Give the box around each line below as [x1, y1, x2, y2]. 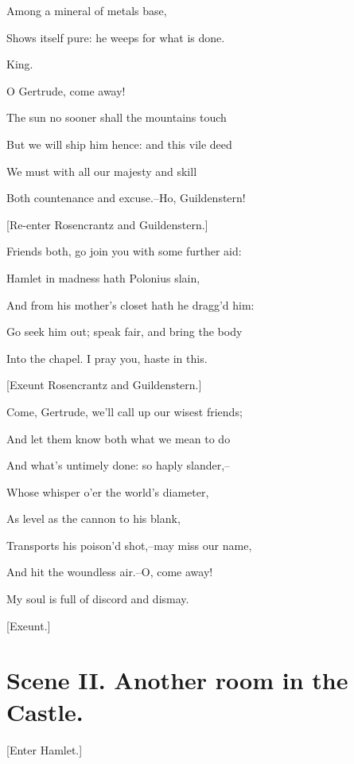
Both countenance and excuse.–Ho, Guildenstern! [6, 189, 246, 206]
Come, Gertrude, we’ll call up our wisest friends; [6, 403, 243, 419]
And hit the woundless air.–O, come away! [6, 563, 213, 580]
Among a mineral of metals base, [6, 2, 167, 18]
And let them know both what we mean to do [6, 430, 231, 446]
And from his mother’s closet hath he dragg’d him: [6, 296, 255, 313]
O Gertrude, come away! [6, 82, 126, 99]
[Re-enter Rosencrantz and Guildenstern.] [6, 216, 208, 232]
